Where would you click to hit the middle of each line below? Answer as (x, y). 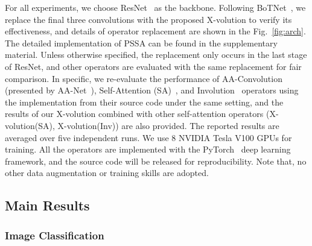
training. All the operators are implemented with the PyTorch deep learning (148, 149)
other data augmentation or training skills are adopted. (107, 173)
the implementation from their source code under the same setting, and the (144, 102)
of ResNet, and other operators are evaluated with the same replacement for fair (153, 66)
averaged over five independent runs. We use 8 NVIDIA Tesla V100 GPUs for (148, 137)
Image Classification (55, 235)
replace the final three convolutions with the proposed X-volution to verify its (148, 19)
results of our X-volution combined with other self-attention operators (134, 114)
